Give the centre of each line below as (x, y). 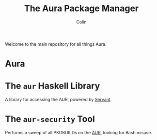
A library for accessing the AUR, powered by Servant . (58, 100)
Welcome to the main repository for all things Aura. (56, 44)
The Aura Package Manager (81, 9)
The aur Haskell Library (53, 86)
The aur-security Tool (50, 119)
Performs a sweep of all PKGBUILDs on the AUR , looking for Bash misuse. (79, 132)
